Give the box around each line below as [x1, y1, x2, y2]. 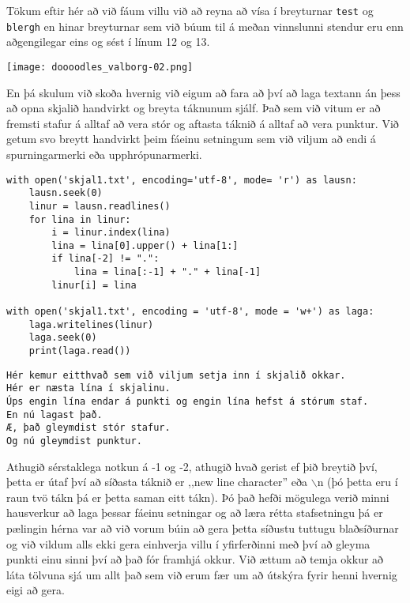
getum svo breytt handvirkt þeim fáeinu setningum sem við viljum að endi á [6, 130, 376, 147]
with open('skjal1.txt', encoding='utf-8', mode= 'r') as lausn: [6, 174, 357, 186]
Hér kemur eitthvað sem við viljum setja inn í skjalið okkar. [6, 369, 346, 381]
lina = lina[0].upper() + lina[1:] [51, 239, 239, 251]
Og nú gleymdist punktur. [6, 435, 142, 447]
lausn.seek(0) [28, 187, 103, 199]
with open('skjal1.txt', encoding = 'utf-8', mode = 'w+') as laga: [6, 306, 374, 318]
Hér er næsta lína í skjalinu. [6, 383, 171, 394]
